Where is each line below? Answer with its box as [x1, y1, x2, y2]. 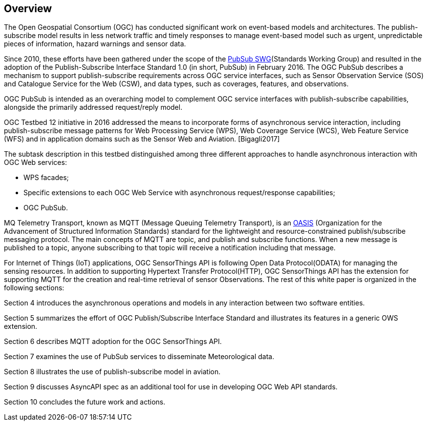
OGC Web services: [4, 158, 67, 167]
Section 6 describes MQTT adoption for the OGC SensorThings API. [4, 337, 222, 346]
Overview [4, 2, 52, 15]
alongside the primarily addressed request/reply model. [4, 103, 183, 112]
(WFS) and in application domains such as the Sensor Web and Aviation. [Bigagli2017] [4, 135, 280, 143]
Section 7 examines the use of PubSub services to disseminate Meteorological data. [4, 352, 275, 361]
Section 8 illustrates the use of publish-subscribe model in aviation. [4, 367, 221, 376]
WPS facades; [23, 173, 69, 182]
